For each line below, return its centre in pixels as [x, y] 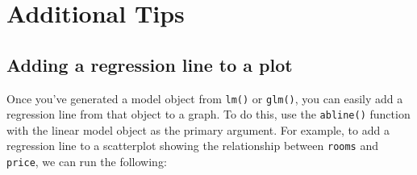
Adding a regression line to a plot [150, 64]
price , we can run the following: [87, 162]
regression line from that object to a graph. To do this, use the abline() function [208, 114]
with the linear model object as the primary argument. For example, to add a [198, 129]
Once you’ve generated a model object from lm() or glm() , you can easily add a [205, 98]
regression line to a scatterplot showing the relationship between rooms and [192, 146]
